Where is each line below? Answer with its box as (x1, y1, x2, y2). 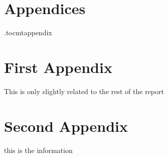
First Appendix (4, 56, 112, 77)
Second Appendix (4, 115, 128, 136)
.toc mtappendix (4, 27, 52, 38)
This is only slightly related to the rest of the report (4, 86, 164, 96)
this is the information (4, 144, 73, 155)
